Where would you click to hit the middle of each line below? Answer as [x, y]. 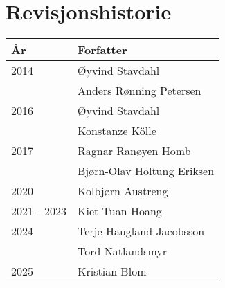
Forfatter [102, 50]
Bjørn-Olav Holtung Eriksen [146, 171]
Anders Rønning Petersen [139, 91]
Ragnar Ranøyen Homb [134, 151]
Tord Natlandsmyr [122, 251]
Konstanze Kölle [117, 131]
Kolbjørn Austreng [123, 191]
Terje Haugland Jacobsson [141, 231]
